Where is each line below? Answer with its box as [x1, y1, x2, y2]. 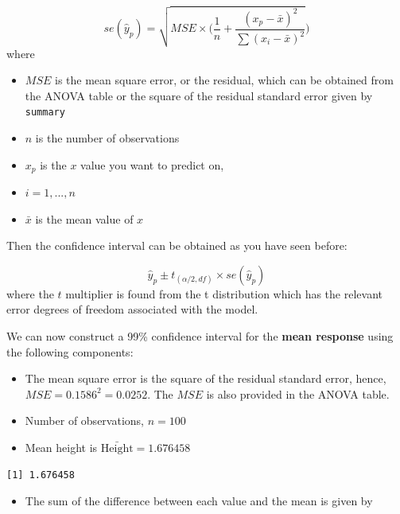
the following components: [6, 343, 134, 360]
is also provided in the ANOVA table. [206, 385, 390, 402]
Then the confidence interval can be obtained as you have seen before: [6, 237, 348, 254]
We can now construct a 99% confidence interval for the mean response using [6, 328, 394, 344]
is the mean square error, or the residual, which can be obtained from [54, 72, 394, 88]
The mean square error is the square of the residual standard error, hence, [25, 370, 386, 387]
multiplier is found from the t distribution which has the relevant [65, 285, 383, 302]
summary [25, 107, 65, 119]
